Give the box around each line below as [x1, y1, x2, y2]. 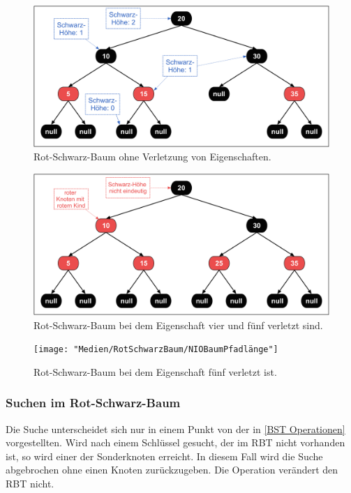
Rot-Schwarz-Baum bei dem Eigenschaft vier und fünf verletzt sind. [33, 317, 323, 332]
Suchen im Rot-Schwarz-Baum [6, 394, 181, 411]
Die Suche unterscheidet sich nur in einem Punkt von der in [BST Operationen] [6, 421, 345, 436]
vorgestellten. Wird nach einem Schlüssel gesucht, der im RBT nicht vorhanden [6, 435, 345, 450]
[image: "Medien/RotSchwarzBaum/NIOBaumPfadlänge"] [33, 344, 278, 355]
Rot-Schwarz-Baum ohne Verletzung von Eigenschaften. [33, 149, 271, 164]
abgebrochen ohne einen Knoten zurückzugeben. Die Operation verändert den [6, 462, 338, 477]
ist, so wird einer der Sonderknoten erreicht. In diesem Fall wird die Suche [6, 448, 323, 463]
